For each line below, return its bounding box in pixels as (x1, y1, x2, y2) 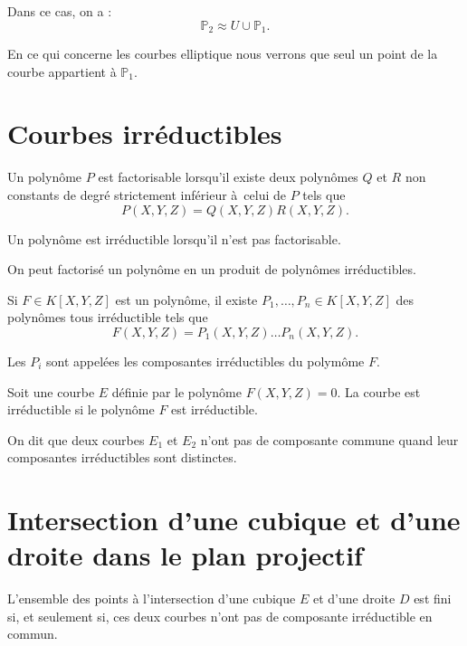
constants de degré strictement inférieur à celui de (7, 185, 286, 204)
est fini (414, 589, 452, 608)
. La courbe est (337, 382, 421, 401)
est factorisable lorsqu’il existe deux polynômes (98, 167, 358, 186)
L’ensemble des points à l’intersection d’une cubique (7, 589, 296, 608)
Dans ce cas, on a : (7, 2, 112, 20)
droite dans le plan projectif (7, 537, 363, 574)
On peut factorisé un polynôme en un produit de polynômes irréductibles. (7, 260, 416, 279)
